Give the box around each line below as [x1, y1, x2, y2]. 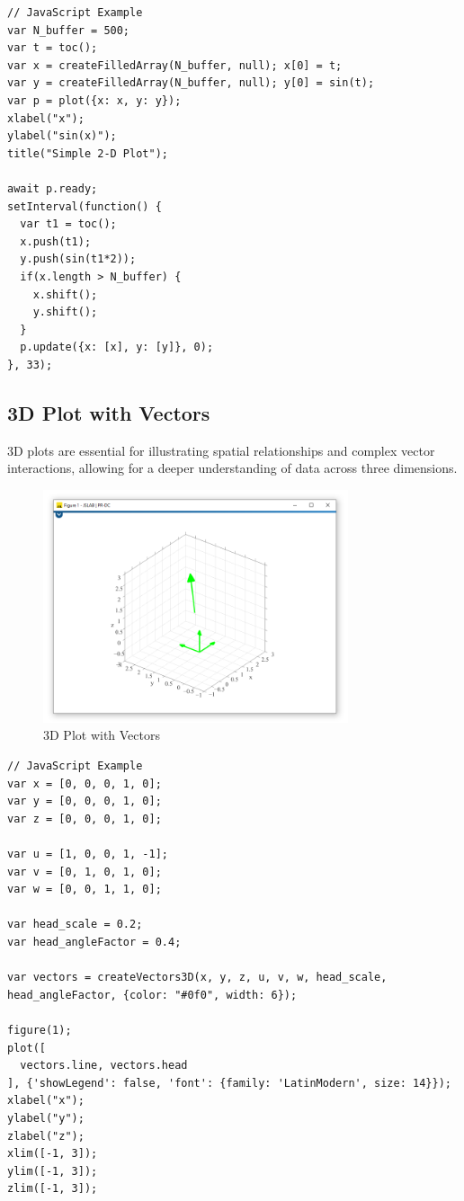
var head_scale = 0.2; [7, 918, 143, 931]
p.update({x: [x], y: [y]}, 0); [20, 341, 214, 354]
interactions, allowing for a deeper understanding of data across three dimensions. [7, 458, 458, 477]
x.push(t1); [20, 235, 92, 248]
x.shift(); [32, 288, 98, 301]
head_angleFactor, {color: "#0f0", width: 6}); [7, 988, 298, 1001]
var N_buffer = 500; [7, 23, 130, 37]
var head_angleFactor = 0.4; [7, 935, 182, 948]
